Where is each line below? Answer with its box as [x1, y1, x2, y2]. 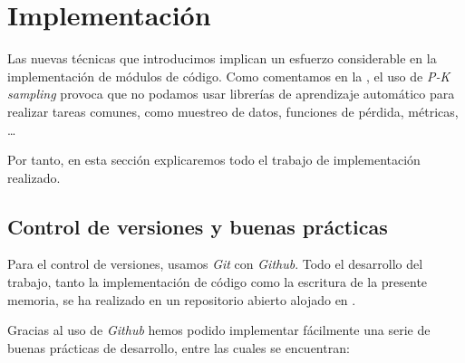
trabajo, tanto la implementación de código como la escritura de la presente [7, 272, 428, 291]
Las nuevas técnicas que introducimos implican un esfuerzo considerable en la [7, 49, 437, 68]
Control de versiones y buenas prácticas [7, 212, 388, 240]
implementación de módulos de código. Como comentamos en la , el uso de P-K [7, 66, 450, 85]
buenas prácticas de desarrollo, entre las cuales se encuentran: [7, 338, 350, 357]
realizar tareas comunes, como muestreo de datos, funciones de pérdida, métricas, [7, 101, 459, 120]
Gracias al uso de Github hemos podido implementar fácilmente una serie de [7, 320, 431, 339]
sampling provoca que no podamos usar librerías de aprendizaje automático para [7, 84, 455, 103]
